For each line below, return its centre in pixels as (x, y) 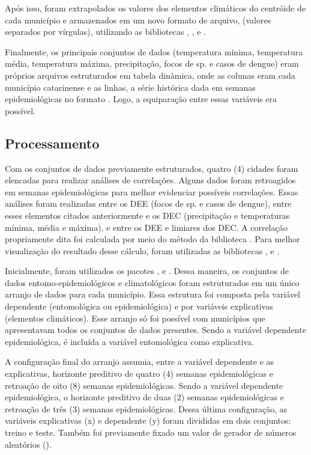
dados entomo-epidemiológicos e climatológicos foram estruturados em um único (152, 282)
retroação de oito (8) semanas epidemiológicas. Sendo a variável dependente (144, 385)
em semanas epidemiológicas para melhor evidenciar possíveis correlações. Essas (152, 191)
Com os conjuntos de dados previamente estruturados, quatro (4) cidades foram (152, 168)
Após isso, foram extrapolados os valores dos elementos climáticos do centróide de (155, 8)
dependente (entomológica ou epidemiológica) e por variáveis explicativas (139, 306)
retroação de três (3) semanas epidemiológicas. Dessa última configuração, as (146, 408)
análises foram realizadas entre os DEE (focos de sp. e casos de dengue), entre (148, 203)
